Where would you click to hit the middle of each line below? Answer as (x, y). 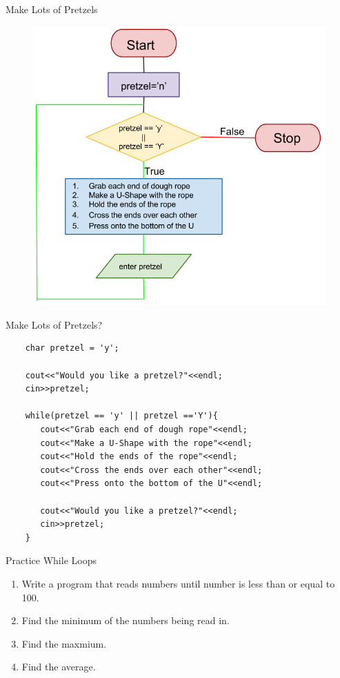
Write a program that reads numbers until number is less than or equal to (178, 583)
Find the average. (59, 667)
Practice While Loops (51, 560)
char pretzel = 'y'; (72, 348)
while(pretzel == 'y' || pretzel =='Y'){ (121, 416)
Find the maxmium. (64, 643)
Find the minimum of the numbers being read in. (126, 620)
